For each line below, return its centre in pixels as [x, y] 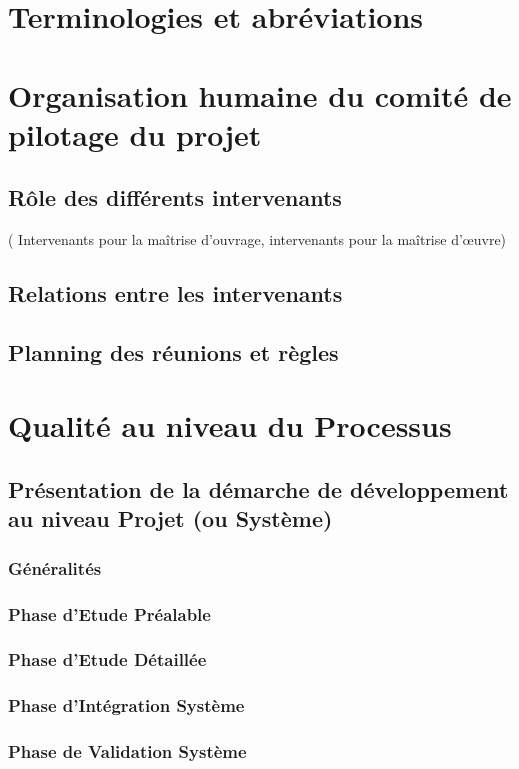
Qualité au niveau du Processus [230, 425]
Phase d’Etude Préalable [109, 613]
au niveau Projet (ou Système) [170, 518]
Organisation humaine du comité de [260, 94]
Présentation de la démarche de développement [258, 489]
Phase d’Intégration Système [126, 705]
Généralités [55, 567]
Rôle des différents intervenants [175, 197]
